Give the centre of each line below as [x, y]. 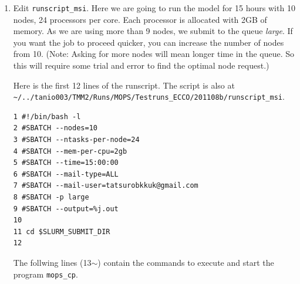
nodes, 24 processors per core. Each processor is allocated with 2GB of [140, 19]
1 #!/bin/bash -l [47, 116]
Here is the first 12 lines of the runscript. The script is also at [124, 85]
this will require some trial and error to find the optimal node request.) [141, 65]
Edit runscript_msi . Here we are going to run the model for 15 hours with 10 [154, 8]
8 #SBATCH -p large [51, 197]
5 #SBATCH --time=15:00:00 [66, 163]
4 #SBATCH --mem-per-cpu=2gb [70, 151]
